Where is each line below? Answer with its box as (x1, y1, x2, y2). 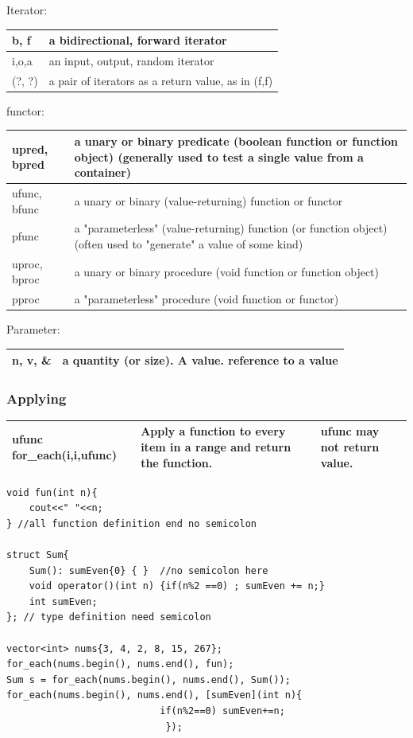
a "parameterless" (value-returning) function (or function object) (74, 220, 388, 236)
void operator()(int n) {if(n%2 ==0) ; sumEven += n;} (29, 580, 325, 592)
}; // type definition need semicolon (6, 611, 211, 623)
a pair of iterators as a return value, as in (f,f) (48, 72, 273, 88)
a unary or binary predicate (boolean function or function (74, 132, 399, 149)
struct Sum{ (6, 549, 69, 560)
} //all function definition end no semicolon (6, 517, 257, 529)
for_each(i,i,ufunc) (12, 446, 117, 463)
